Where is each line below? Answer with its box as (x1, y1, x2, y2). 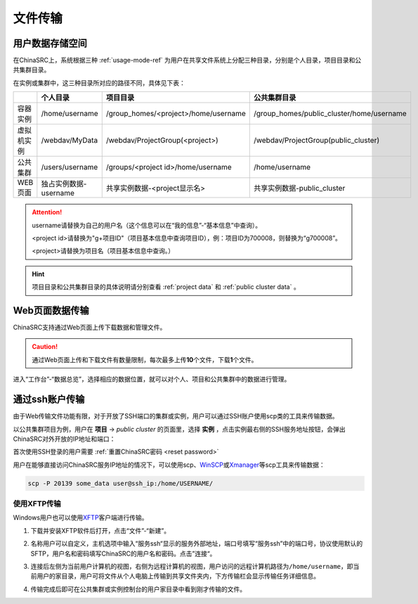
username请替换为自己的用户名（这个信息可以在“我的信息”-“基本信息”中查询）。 (32, 221, 262, 229)
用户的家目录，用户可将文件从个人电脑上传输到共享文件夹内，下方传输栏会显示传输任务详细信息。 (36, 572, 320, 580)
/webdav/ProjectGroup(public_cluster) (253, 136, 380, 146)
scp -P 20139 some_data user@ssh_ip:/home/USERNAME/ (27, 479, 214, 487)
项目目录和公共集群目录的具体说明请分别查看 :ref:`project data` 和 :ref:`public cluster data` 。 (32, 283, 300, 291)
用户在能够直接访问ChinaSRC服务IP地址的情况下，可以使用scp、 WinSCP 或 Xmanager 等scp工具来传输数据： (13, 461, 326, 469)
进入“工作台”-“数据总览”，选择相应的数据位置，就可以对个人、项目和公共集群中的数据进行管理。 (13, 375, 291, 383)
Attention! (32, 208, 63, 217)
